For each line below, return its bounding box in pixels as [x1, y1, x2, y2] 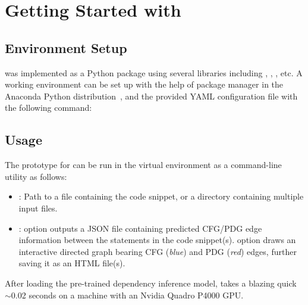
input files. [18, 201, 58, 214]
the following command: [5, 101, 92, 114]
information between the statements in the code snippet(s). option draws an [18, 234, 296, 246]
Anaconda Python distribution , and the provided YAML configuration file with [5, 89, 298, 102]
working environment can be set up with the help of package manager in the [5, 78, 284, 91]
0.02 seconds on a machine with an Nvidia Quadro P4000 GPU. [11, 288, 244, 301]
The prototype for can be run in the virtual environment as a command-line [5, 158, 282, 171]
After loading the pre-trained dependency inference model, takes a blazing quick [5, 276, 297, 289]
